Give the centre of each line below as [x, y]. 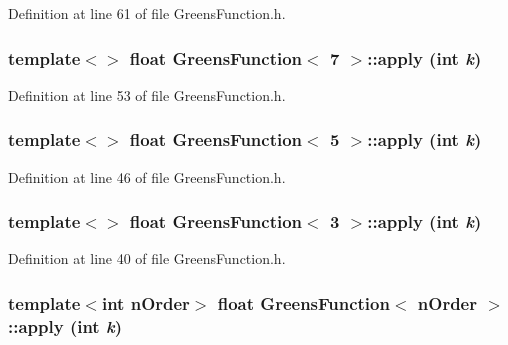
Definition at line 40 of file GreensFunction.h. [147, 258]
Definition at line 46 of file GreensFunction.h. [147, 176]
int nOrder [145, 302]
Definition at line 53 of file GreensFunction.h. [147, 94]
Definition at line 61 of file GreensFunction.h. [147, 13]
